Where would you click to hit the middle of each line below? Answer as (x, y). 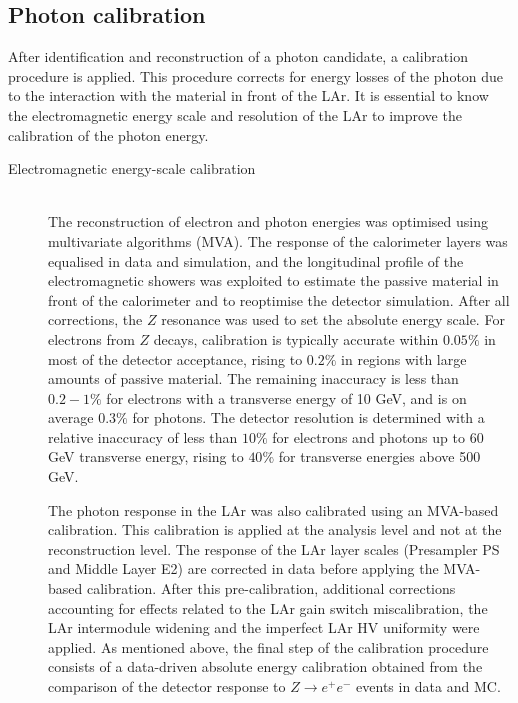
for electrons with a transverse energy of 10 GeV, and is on (286, 397)
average (71, 417)
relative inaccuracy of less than (143, 436)
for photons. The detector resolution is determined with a (308, 417)
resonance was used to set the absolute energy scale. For (333, 319)
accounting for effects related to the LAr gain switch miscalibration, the (268, 607)
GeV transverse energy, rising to (146, 456)
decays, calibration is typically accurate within (296, 338)
